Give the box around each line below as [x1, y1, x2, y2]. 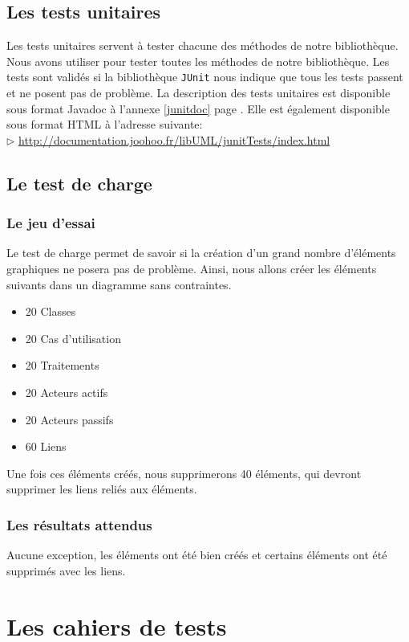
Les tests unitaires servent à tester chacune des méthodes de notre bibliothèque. [6, 37, 399, 54]
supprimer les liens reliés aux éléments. [6, 480, 197, 497]
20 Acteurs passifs [25, 411, 114, 427]
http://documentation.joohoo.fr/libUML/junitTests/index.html [18, 131, 330, 148]
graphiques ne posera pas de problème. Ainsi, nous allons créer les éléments [6, 260, 377, 277]
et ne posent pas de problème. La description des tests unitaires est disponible [6, 84, 391, 101]
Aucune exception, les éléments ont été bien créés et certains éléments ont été [6, 546, 387, 563]
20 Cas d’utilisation [25, 329, 121, 346]
